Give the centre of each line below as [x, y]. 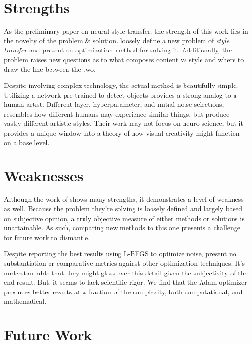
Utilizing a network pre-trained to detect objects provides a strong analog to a [120, 95]
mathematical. [25, 301]
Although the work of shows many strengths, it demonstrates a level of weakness [124, 199]
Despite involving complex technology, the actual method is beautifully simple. [121, 85]
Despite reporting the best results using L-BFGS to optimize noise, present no [120, 253]
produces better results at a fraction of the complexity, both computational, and [123, 291]
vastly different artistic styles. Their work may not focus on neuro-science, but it [124, 123]
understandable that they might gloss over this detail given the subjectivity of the [126, 272]
